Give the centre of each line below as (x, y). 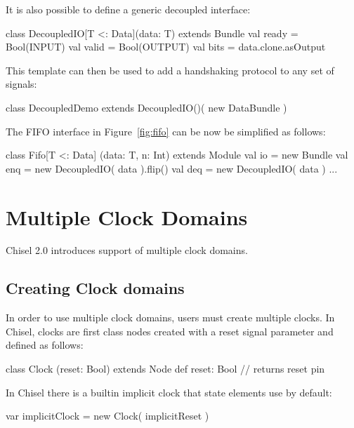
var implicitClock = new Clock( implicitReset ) (107, 416)
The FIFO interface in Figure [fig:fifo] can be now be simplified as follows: (166, 131)
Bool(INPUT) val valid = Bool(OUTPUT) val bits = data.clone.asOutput (166, 47)
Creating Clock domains (95, 288)
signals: (21, 84)
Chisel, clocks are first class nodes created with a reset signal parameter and (170, 331)
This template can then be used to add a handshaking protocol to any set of (170, 70)
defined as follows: (45, 345)
